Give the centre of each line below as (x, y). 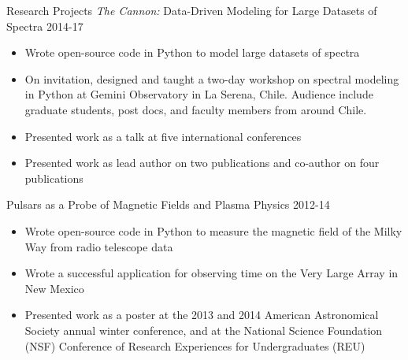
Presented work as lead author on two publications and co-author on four (202, 163)
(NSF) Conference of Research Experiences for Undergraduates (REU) (195, 345)
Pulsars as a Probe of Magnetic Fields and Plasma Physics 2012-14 (168, 204)
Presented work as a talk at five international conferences (163, 136)
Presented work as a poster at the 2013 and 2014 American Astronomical (202, 315)
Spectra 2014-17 (45, 26)
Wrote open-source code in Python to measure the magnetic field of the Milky (213, 230)
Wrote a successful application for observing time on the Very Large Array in (211, 273)
